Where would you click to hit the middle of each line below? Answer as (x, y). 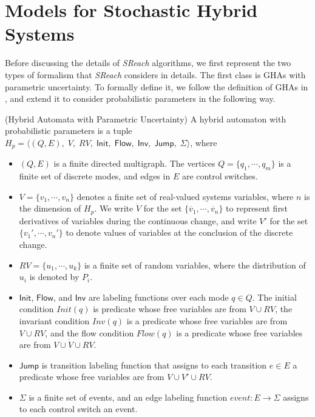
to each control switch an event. (78, 409)
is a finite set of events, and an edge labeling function (128, 397)
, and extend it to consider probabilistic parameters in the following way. (140, 98)
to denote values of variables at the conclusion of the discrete (179, 232)
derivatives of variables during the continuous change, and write (138, 220)
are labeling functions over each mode (158, 297)
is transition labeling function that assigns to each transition (154, 365)
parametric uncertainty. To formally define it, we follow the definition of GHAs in (157, 86)
